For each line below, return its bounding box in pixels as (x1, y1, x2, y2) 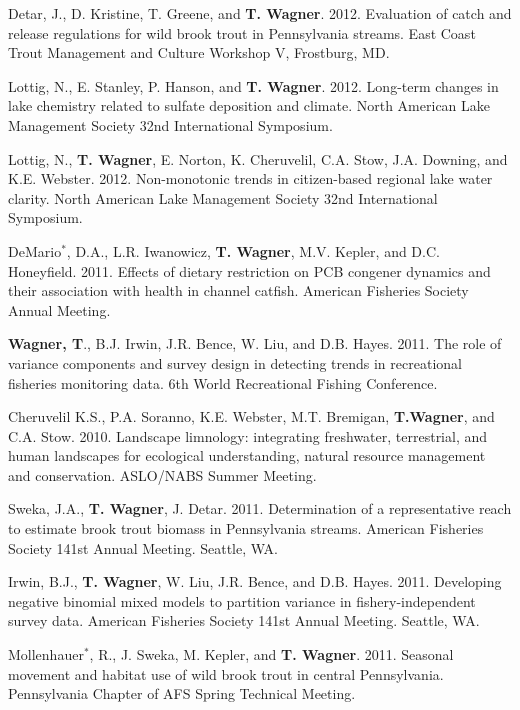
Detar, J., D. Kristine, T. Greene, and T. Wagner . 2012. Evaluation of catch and (8, 3, 512, 23)
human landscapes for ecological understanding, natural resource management (8, 445, 486, 466)
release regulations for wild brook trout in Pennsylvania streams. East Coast (8, 22, 476, 43)
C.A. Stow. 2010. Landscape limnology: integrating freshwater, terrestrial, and (8, 425, 488, 446)
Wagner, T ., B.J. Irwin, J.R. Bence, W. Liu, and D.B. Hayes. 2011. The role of (8, 333, 502, 354)
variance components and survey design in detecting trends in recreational (8, 352, 462, 373)
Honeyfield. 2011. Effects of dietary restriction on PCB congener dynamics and (8, 260, 491, 281)
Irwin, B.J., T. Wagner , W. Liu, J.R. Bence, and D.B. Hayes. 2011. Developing (8, 571, 502, 592)
